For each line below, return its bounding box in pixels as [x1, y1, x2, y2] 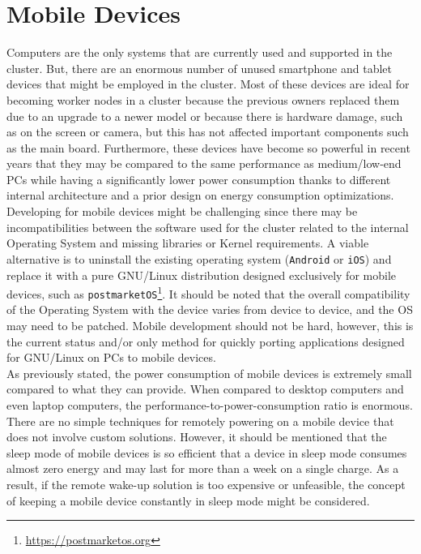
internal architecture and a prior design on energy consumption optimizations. [6, 187, 394, 204]
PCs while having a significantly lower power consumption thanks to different [6, 170, 391, 187]
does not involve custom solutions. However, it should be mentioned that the [6, 428, 387, 445]
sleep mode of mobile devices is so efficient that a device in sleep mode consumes [6, 444, 407, 461]
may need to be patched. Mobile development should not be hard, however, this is [6, 317, 414, 333]
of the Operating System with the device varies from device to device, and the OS [6, 301, 413, 318]
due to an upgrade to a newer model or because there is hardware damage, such [6, 107, 403, 124]
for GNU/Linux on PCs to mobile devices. [6, 349, 216, 366]
